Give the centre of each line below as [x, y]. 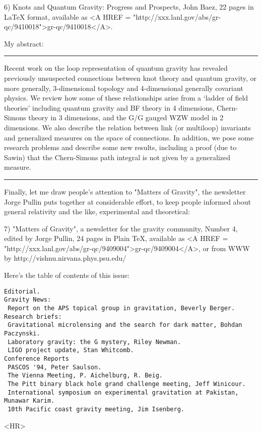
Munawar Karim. [29, 401]
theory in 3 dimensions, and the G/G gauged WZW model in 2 [126, 117]
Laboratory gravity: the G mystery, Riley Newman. [94, 342]
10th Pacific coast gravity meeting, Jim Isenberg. [96, 409]
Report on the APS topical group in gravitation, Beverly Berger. [121, 308]
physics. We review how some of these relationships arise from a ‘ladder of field [126, 98]
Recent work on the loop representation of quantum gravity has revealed [116, 68]
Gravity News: [28, 300]
